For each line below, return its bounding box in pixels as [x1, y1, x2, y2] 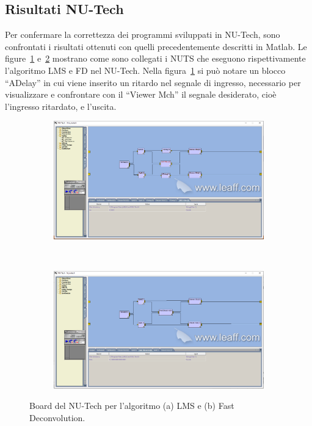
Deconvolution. [29, 411, 85, 424]
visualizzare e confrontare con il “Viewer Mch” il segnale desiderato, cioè [5, 88, 277, 101]
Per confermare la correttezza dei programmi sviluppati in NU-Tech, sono [5, 28, 280, 41]
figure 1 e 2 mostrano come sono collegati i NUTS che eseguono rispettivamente [5, 52, 306, 65]
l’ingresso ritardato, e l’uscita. [5, 99, 117, 112]
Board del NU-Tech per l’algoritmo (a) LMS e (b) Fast [29, 399, 234, 412]
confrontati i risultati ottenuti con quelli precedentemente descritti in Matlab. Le [5, 40, 307, 52]
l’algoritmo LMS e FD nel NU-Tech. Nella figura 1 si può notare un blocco [5, 63, 286, 76]
